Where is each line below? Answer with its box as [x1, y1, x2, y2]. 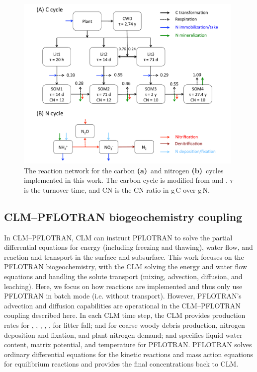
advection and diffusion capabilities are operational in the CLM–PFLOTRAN [4, 300, 241, 310]
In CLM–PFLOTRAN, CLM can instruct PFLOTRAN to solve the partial [4, 232, 233, 242]
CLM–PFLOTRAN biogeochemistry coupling [4, 209, 243, 224]
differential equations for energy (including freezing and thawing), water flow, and [4, 242, 253, 252]
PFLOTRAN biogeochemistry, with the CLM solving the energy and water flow [4, 261, 247, 272]
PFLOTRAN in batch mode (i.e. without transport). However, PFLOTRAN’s [4, 291, 242, 301]
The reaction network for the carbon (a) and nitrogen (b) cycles [24, 165, 224, 175]
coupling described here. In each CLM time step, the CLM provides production [4, 310, 246, 320]
